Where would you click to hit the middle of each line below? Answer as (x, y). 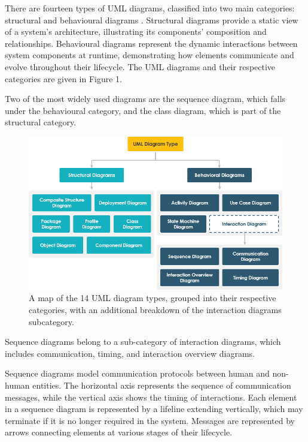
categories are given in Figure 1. (63, 78)
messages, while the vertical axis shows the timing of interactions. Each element (151, 397)
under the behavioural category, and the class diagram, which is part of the (143, 110)
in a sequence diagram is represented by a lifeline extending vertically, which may (154, 409)
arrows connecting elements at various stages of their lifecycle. (119, 432)
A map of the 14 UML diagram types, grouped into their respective (153, 298)
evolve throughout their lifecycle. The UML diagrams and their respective (140, 66)
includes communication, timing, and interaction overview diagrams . (130, 353)
